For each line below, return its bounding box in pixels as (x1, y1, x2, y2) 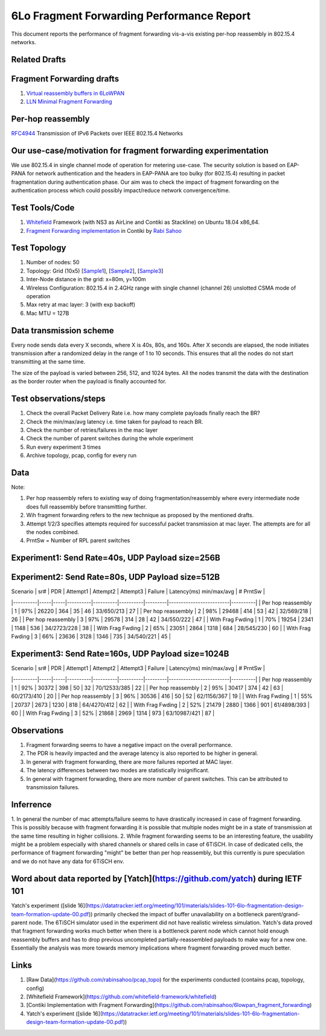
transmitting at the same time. (11, 358, 86, 365)
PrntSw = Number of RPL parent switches (26, 537, 130, 544)
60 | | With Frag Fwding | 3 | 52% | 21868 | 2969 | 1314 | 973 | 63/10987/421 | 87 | (11, 709, 215, 717)
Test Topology (11, 243, 66, 253)
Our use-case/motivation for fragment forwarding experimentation (11, 145, 269, 155)
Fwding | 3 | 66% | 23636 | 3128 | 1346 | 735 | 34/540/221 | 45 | (11, 633, 171, 640)
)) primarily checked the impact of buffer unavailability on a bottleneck (88, 910, 264, 917)
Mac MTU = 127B (26, 309, 69, 317)
